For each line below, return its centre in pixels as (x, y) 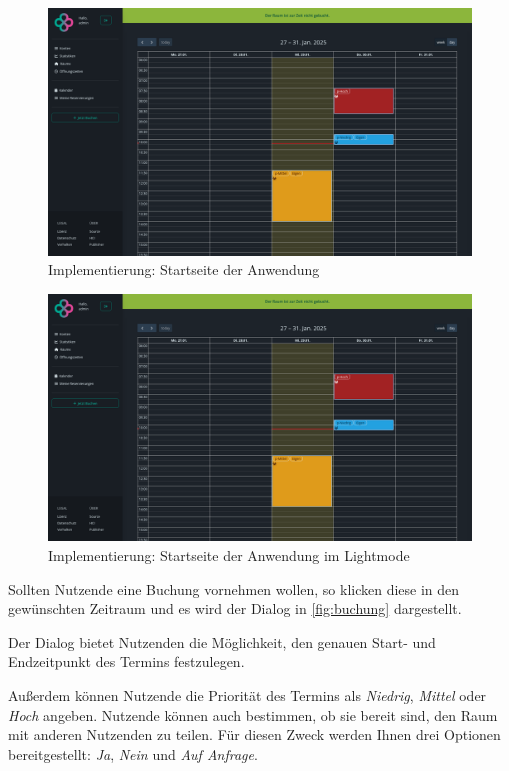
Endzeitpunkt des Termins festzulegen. (126, 661)
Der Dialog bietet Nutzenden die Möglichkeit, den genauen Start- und (222, 641)
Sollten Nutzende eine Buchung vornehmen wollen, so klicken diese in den (234, 588)
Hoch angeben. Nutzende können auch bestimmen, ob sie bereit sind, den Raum (253, 714)
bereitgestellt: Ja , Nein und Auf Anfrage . (133, 753)
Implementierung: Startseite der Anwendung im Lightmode (229, 555)
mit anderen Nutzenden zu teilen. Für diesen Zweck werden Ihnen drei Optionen (254, 734)
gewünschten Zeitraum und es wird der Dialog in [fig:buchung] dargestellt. (235, 608)
